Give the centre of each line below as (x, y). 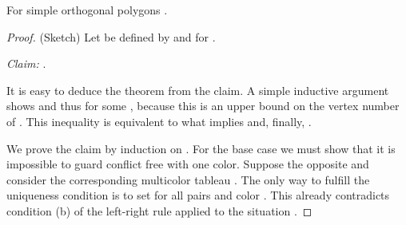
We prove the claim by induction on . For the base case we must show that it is (201, 148)
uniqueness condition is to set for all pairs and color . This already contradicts (198, 195)
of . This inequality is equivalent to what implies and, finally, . (159, 121)
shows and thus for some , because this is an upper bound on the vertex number (203, 106)
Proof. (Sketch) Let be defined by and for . (111, 36)
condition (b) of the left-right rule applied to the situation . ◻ (159, 210)
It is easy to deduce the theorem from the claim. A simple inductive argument (198, 90)
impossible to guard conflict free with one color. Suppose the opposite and (188, 164)
